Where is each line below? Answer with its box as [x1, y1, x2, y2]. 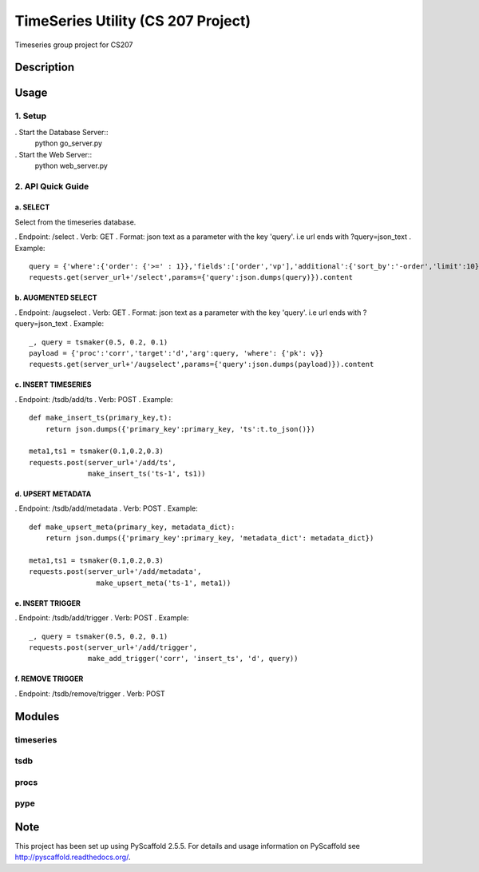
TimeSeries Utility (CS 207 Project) [14, 12, 251, 30]
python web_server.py [34, 161, 108, 170]
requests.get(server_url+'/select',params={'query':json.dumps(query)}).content [29, 273, 354, 282]
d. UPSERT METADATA [14, 489, 92, 499]
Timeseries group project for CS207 [14, 40, 133, 50]
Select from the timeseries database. [14, 217, 137, 227]
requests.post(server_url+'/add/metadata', [29, 567, 202, 576]
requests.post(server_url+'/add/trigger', [29, 643, 198, 651]
